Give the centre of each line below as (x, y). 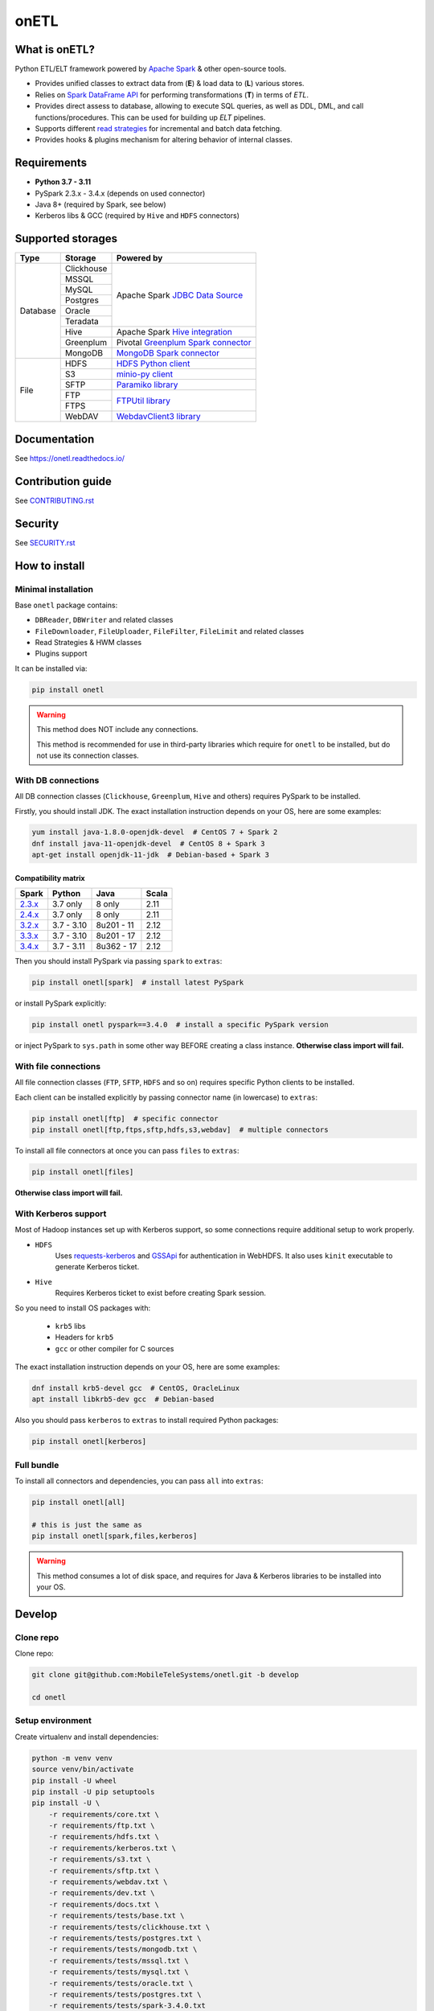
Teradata (82, 322)
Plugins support (61, 654)
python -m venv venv (72, 1758)
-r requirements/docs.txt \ (104, 1904)
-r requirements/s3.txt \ (100, 1859)
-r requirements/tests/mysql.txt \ (119, 1972)
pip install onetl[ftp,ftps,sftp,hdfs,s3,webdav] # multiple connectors (180, 1130)
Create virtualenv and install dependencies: (87, 1737)
